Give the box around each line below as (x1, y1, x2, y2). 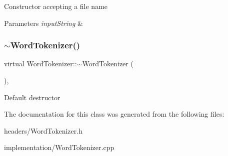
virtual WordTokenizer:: (4, 58, 77, 69)
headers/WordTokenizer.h (4, 125, 82, 136)
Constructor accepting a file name (4, 1, 108, 11)
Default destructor (4, 92, 60, 102)
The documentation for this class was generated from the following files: (4, 109, 224, 119)
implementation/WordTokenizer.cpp (4, 142, 114, 153)
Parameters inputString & (4, 17, 83, 28)
